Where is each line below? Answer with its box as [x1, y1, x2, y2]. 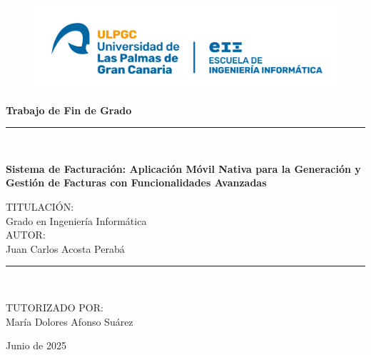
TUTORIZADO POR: [6, 299, 103, 314]
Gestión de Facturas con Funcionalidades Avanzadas [6, 175, 267, 190]
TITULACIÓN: [6, 199, 74, 214]
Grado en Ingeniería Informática [6, 213, 147, 228]
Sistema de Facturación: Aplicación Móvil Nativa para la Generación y [6, 161, 361, 176]
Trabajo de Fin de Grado [6, 102, 132, 117]
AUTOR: [6, 227, 46, 242]
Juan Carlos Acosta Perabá [6, 241, 125, 256]
